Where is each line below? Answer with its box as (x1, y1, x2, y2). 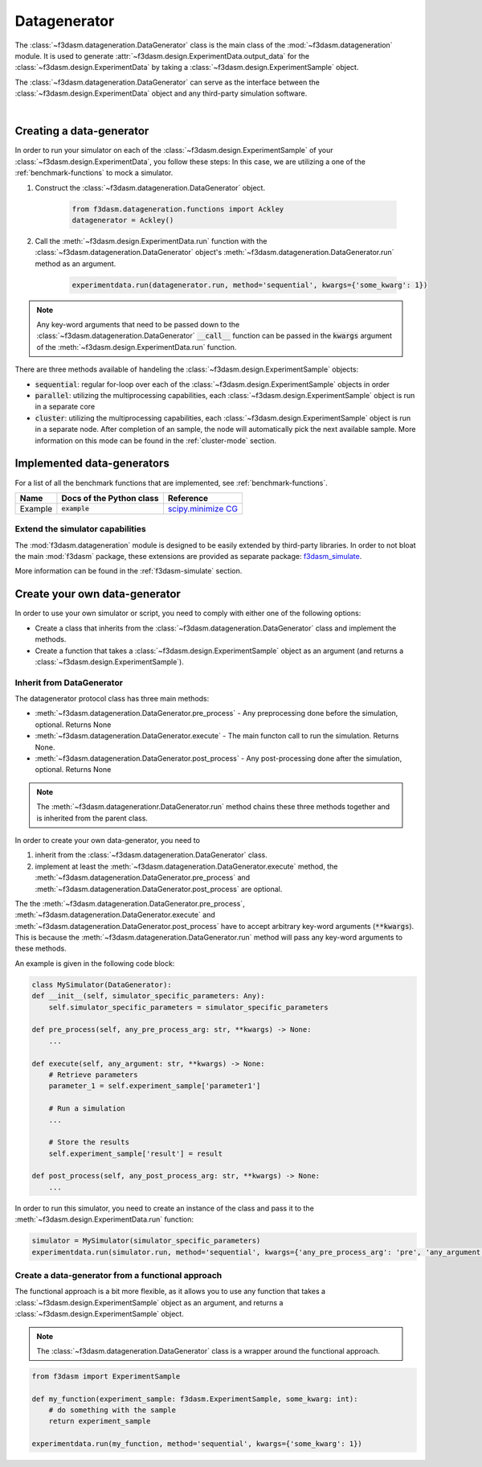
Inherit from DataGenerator (14, 676, 124, 688)
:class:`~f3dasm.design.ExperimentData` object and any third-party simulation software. (14, 88, 308, 98)
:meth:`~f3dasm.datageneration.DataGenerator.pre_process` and (35, 873, 251, 882)
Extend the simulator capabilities (14, 524, 146, 535)
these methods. (14, 943, 67, 953)
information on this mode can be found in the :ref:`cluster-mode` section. (35, 435, 277, 446)
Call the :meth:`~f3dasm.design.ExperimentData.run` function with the (35, 236, 268, 245)
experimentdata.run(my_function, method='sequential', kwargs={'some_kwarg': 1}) (31, 1440, 363, 1449)
